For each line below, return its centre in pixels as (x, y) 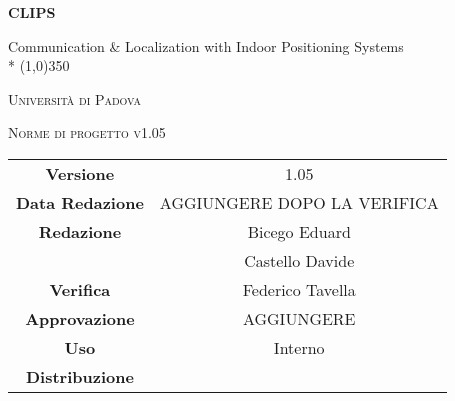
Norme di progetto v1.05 (87, 132)
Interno (299, 347)
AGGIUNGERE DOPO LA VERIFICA (299, 202)
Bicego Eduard (299, 231)
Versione (80, 173)
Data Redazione (80, 202)
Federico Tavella (299, 289)
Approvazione (80, 318)
